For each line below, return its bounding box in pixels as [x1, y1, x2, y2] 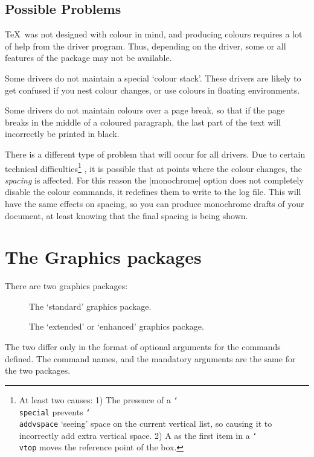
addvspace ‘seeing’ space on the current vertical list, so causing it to [19, 417, 272, 430]
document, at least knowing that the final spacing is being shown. [5, 209, 248, 222]
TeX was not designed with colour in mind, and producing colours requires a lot [5, 28, 303, 40]
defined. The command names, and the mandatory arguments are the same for [5, 352, 296, 365]
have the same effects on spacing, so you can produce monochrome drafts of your [5, 197, 304, 209]
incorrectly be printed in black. [5, 127, 120, 140]
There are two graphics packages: [5, 280, 128, 292]
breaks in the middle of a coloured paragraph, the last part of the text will [5, 115, 281, 128]
